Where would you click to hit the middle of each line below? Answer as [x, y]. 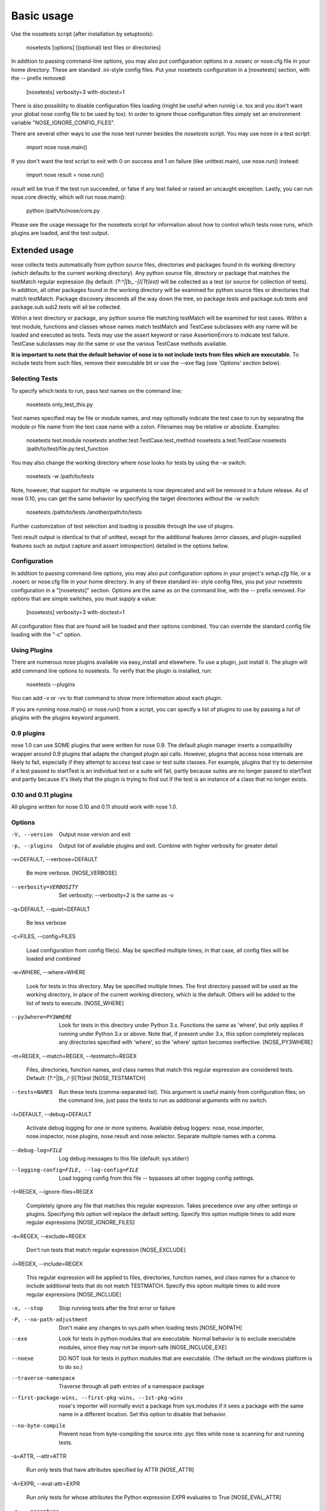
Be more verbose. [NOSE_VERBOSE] [72, 873]
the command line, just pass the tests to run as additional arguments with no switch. [163, 1101]
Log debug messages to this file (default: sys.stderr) [124, 1159]
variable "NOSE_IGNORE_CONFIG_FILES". [63, 122]
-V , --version [32, 835]
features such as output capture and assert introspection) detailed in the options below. [120, 545]
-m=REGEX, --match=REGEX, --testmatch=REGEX [74, 1056]
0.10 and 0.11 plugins [42, 795]
